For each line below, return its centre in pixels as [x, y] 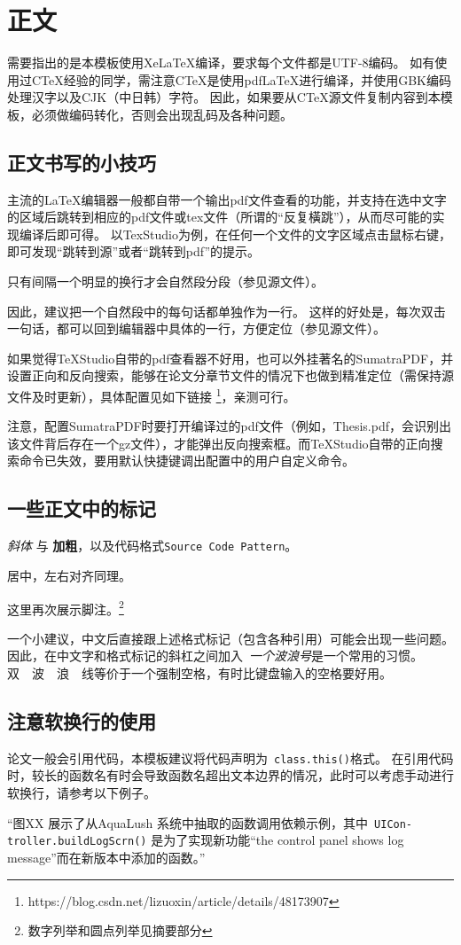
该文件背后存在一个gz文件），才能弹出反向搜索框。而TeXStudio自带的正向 [219, 443]
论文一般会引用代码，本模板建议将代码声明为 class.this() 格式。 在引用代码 [230, 758]
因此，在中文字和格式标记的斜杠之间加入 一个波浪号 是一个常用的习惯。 [215, 656]
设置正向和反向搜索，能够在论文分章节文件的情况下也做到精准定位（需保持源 [230, 375]
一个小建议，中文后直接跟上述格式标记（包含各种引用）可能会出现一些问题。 [230, 638]
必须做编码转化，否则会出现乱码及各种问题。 [162, 114]
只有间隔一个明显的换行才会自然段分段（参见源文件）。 [165, 281]
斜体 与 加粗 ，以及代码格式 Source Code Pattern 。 [152, 546]
